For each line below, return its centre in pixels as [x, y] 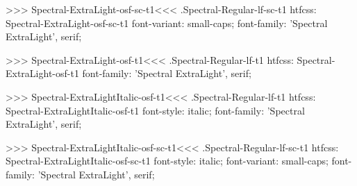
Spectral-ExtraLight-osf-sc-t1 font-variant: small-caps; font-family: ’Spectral [167, 23]
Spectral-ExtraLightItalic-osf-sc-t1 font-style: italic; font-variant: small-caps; [167, 161]
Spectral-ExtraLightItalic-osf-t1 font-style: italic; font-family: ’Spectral [155, 110]
